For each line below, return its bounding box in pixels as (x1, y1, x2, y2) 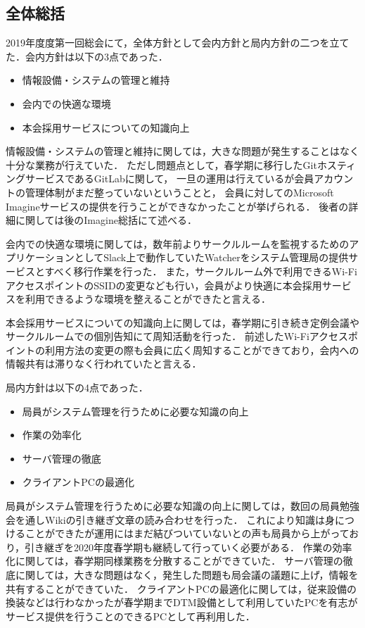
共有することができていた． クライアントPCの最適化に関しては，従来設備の (6, 581, 357, 596)
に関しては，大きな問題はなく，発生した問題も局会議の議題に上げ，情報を (15, 567, 359, 582)
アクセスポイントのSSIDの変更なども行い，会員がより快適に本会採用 (6, 277, 322, 292)
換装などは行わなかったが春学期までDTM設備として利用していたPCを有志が (6, 595, 358, 610)
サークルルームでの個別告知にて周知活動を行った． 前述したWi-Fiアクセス (6, 329, 349, 344)
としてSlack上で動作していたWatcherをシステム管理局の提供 (74, 250, 349, 265)
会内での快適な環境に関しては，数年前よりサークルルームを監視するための (6, 236, 350, 251)
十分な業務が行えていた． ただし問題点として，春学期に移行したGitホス (6, 157, 337, 172)
